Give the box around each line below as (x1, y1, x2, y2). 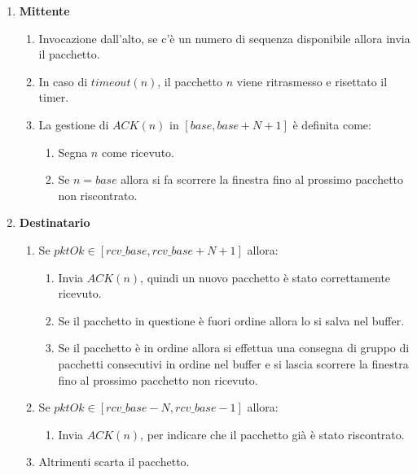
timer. (38, 89, 69, 106)
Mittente (19, 2, 70, 19)
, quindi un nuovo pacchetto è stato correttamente (140, 268, 391, 285)
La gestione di (38, 115, 109, 133)
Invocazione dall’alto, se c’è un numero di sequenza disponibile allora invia (38, 29, 410, 46)
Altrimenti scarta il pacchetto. (38, 453, 190, 470)
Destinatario (19, 214, 90, 231)
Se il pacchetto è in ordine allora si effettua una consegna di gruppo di (58, 339, 410, 356)
